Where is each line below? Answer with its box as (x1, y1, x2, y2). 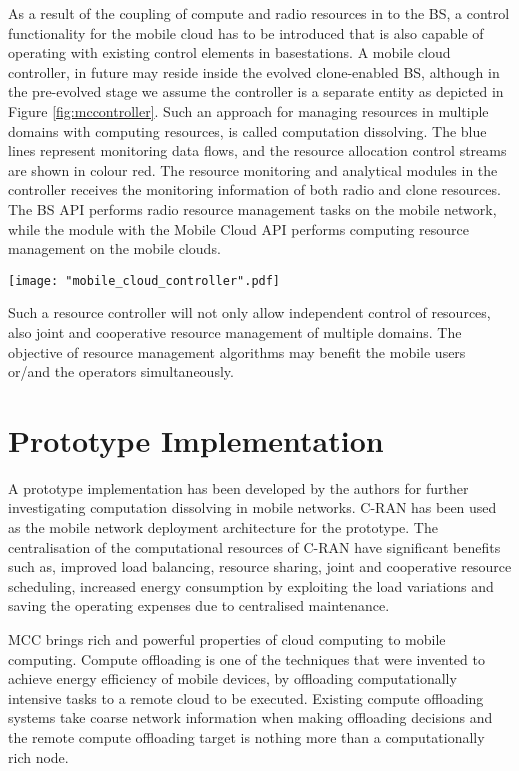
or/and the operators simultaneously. (8, 361, 234, 382)
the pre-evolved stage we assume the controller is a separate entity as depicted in (8, 81, 504, 102)
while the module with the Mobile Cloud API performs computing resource (8, 218, 469, 239)
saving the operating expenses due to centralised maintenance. (8, 595, 390, 616)
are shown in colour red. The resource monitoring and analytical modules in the (8, 159, 498, 180)
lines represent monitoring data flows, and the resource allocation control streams (8, 140, 507, 161)
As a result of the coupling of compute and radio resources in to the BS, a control (8, 3, 510, 23)
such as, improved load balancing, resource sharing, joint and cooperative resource (8, 556, 512, 577)
